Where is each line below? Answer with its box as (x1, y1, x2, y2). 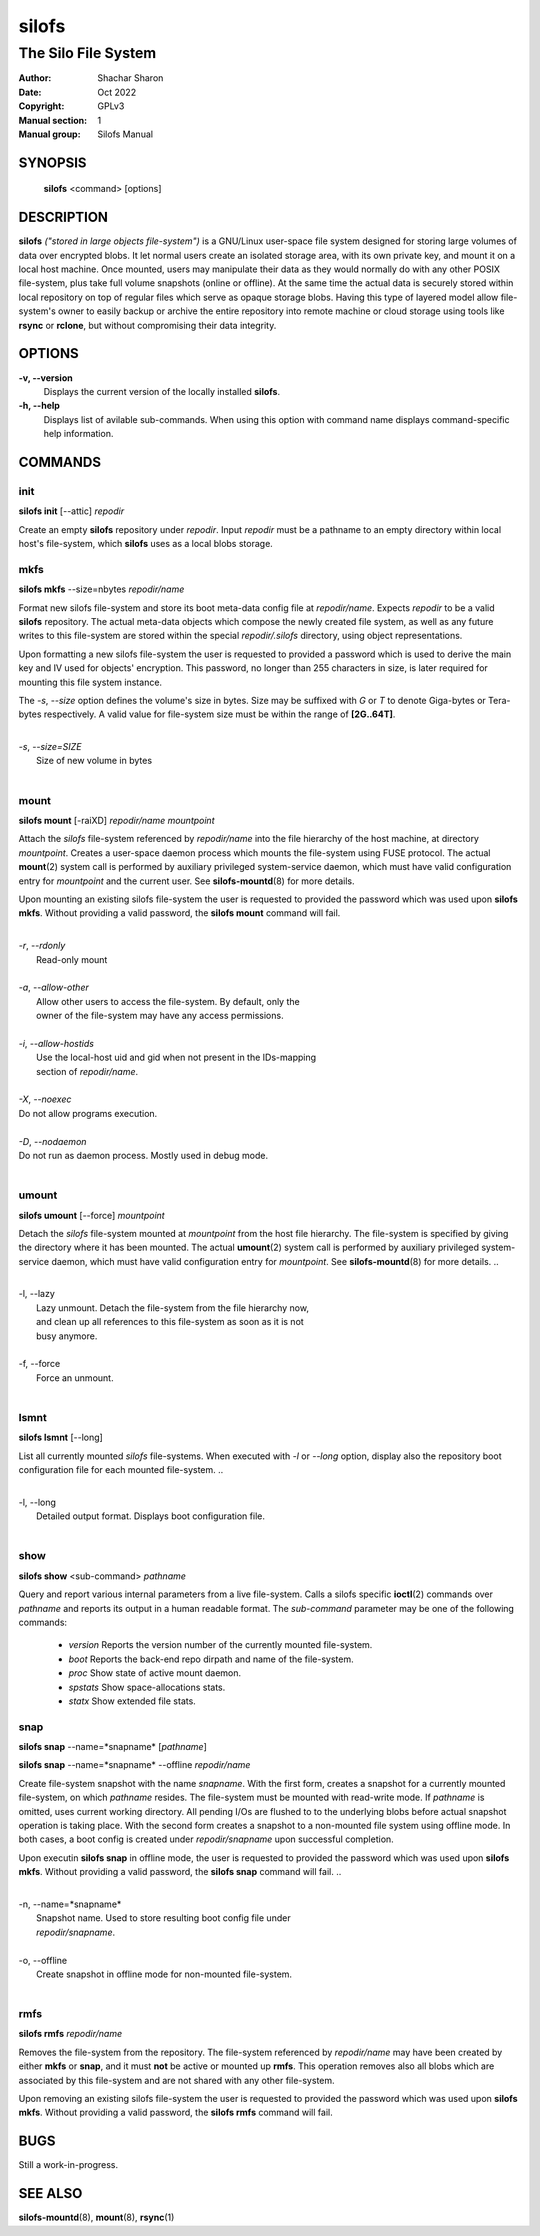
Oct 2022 (97, 86, 137, 98)
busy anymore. (36, 1330, 98, 1342)
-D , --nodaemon (18, 1135, 87, 1147)
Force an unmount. (36, 1371, 114, 1384)
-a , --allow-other (18, 981, 89, 994)
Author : (18, 72, 52, 84)
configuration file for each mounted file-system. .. (18, 1464, 224, 1476)
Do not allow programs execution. (18, 1107, 158, 1119)
